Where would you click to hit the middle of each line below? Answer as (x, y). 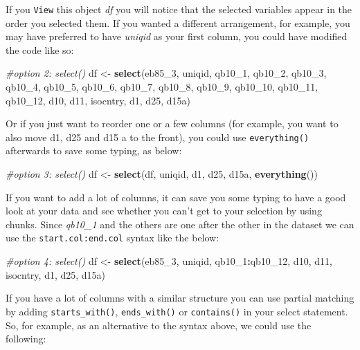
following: (26, 339)
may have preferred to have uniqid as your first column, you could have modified (177, 36)
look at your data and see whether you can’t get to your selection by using (164, 211)
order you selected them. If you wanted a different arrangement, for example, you (178, 22)
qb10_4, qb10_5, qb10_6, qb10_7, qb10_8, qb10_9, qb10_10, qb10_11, (162, 87)
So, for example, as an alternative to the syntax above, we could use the (159, 325)
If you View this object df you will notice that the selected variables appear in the (179, 9)
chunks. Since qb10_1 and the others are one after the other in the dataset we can (180, 224)
